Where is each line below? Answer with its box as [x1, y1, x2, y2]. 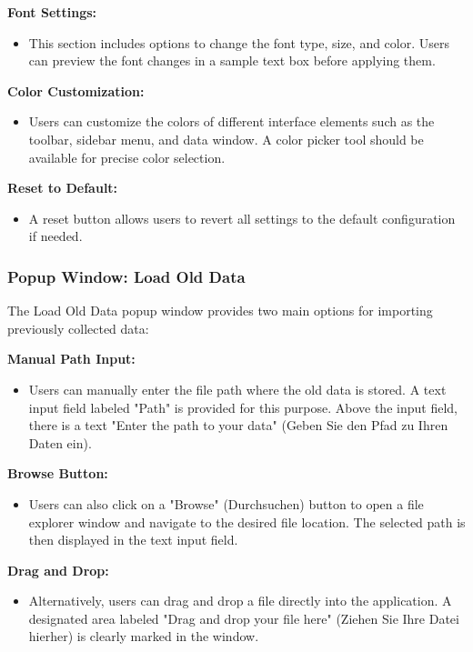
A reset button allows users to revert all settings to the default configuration [28, 208, 456, 227]
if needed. [28, 226, 83, 246]
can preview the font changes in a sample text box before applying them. [28, 51, 436, 70]
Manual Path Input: [7, 349, 136, 368]
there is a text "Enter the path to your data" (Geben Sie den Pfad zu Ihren [28, 416, 448, 435]
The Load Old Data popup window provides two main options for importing [7, 301, 433, 320]
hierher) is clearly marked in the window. [28, 627, 259, 646]
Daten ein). [28, 433, 92, 452]
